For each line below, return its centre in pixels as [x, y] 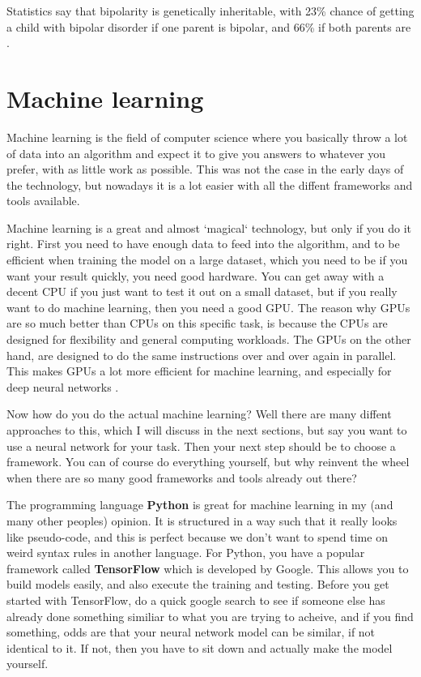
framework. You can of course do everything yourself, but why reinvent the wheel [208, 462]
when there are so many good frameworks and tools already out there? [182, 477]
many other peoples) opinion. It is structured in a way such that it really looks [202, 520]
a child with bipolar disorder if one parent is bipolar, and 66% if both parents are [209, 26]
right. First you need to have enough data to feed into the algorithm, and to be [203, 244]
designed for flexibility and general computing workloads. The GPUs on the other [209, 339]
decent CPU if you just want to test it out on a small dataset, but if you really [202, 291]
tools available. [43, 201]
